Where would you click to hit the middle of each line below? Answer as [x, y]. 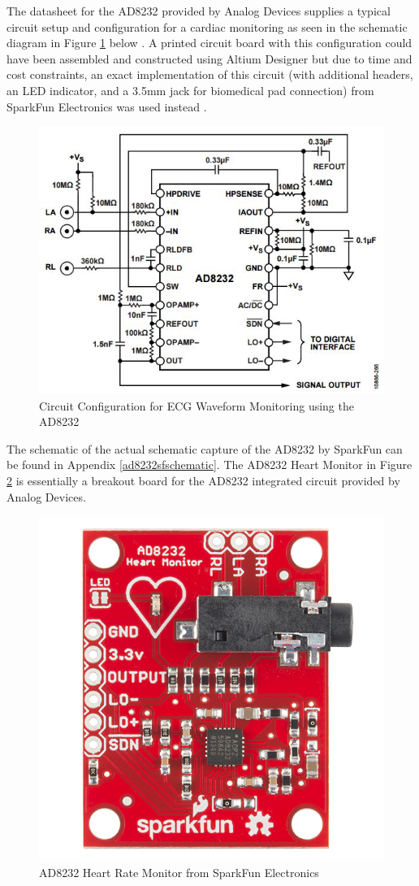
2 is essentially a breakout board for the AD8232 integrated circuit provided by [203, 480]
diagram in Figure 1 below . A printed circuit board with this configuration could [209, 43]
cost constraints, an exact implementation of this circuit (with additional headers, [210, 74]
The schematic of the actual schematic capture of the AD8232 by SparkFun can [205, 448]
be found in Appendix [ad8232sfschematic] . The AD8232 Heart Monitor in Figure [209, 465]
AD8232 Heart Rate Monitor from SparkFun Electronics [179, 872]
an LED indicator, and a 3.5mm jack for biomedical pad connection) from [190, 90]
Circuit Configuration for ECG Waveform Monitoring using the [197, 405]
